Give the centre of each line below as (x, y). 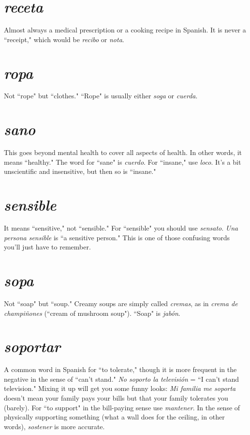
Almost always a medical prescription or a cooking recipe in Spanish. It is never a (125, 30)
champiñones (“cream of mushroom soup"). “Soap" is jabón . (92, 313)
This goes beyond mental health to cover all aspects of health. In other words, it (123, 152)
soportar (32, 346)
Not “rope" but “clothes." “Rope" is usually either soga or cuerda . (101, 96)
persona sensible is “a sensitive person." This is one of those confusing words (117, 237)
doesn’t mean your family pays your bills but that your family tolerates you (116, 398)
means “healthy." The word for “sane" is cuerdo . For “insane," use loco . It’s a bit (123, 162)
